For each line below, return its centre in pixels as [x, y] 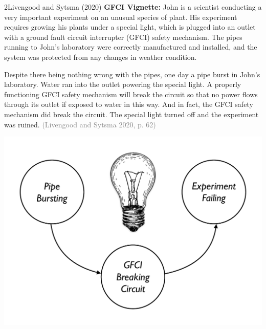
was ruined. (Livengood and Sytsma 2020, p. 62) [80, 124]
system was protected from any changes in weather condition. [101, 57]
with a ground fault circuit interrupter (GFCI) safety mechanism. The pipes [123, 37]
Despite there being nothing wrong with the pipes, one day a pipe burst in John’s [132, 74]
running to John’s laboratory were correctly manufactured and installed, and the [131, 47]
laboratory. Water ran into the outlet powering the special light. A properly [123, 84]
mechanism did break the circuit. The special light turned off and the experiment [131, 114]
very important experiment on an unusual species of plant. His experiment [121, 17]
